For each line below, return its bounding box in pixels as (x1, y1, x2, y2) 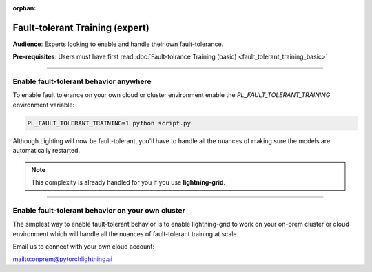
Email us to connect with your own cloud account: (12, 242, 155, 251)
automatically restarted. (12, 147, 81, 155)
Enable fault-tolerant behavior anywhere (12, 76, 152, 86)
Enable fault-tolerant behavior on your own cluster (12, 205, 186, 215)
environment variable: (12, 101, 75, 109)
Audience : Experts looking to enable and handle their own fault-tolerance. (12, 40, 224, 48)
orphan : (12, 4, 37, 12)
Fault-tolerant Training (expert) (12, 21, 149, 34)
